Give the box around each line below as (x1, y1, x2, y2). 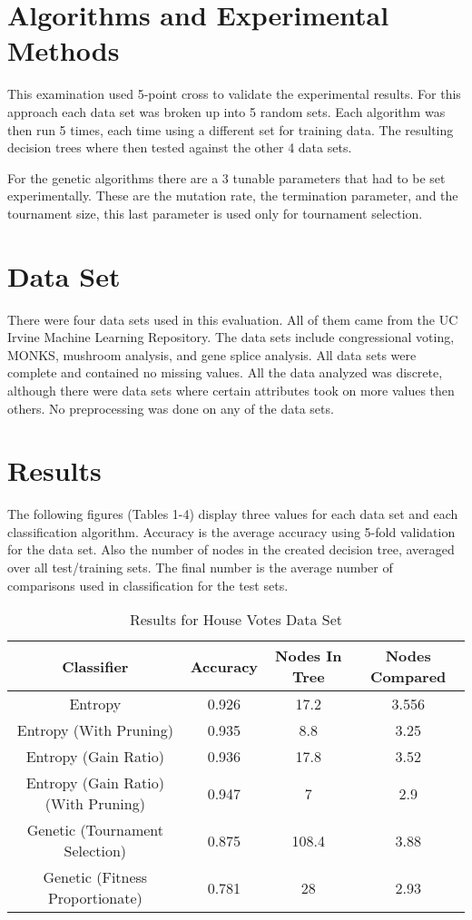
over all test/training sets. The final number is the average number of (7, 558, 393, 577)
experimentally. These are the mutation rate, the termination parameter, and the (7, 186, 458, 205)
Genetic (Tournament (26, 819, 164, 841)
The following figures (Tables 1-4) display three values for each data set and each (7, 504, 458, 524)
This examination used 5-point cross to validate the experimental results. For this (7, 84, 461, 103)
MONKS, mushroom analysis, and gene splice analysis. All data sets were (7, 345, 417, 364)
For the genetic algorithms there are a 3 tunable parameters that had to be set (7, 168, 446, 187)
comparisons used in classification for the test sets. (7, 575, 289, 594)
